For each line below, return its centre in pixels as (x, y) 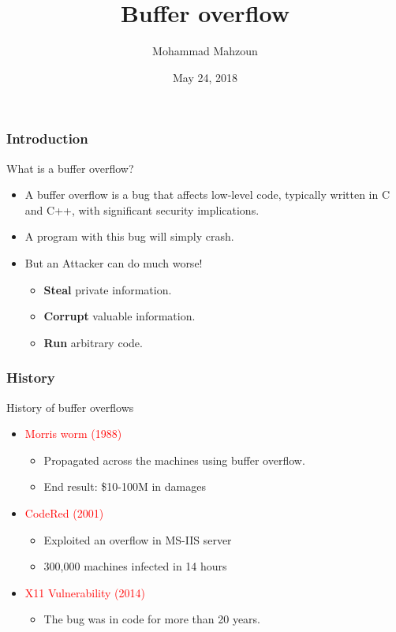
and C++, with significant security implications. (142, 209)
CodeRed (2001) (64, 512)
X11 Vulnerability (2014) (85, 592)
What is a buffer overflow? (70, 168)
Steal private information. (108, 289)
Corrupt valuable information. (120, 316)
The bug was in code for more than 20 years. (152, 619)
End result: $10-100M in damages (125, 486)
